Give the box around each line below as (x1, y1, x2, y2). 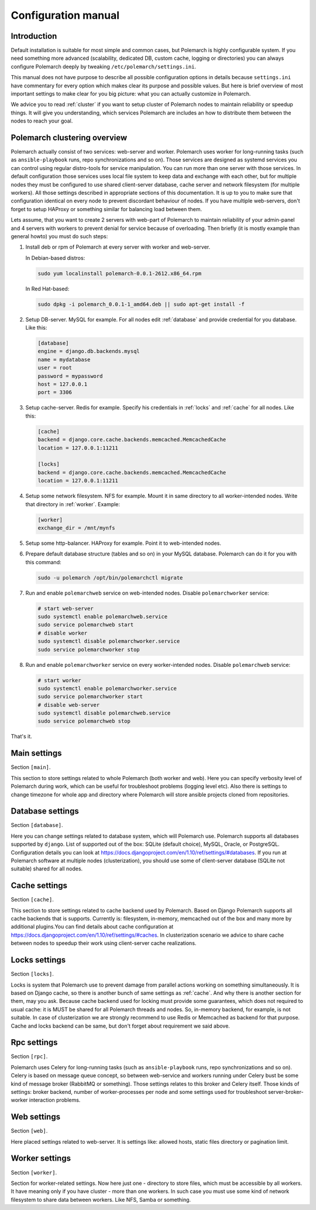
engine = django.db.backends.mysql (37, 348, 140, 355)
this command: (25, 558, 61, 565)
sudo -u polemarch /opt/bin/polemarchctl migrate (37, 574, 183, 581)
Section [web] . (11, 1127, 48, 1134)
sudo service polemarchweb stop (37, 718, 131, 724)
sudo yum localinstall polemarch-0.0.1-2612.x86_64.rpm (37, 270, 202, 277)
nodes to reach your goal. (11, 117, 73, 124)
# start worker (37, 677, 81, 683)
